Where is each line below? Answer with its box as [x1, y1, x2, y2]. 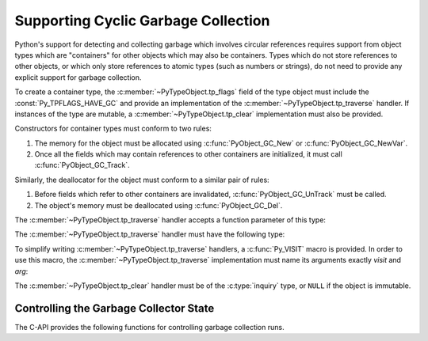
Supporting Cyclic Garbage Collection [14, 12, 270, 29]
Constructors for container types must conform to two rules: [14, 123, 212, 134]
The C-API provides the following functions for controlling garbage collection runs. [14, 322, 285, 332]
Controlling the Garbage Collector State [14, 301, 215, 315]
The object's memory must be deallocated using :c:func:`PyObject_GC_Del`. [34, 200, 283, 210]
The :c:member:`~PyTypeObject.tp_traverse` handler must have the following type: [14, 229, 285, 239]
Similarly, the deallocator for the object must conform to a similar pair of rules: [14, 175, 269, 184]
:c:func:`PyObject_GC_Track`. [34, 161, 130, 170]
